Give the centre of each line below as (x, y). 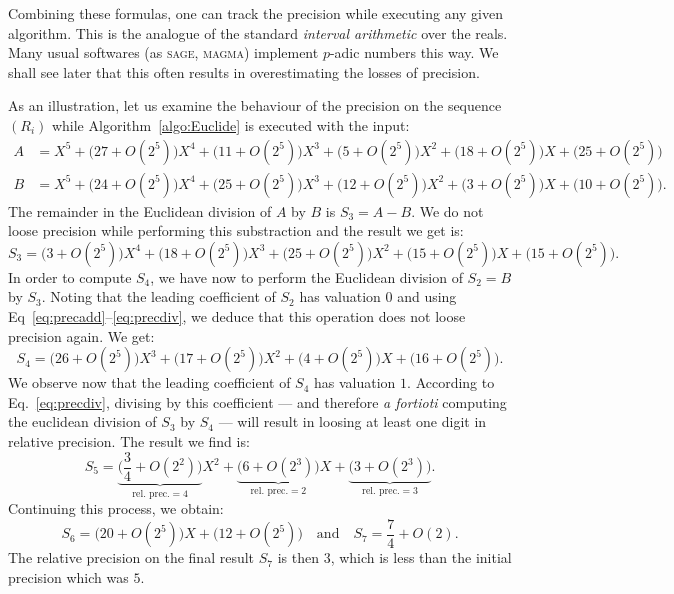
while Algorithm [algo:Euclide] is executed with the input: (230, 124)
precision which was (68, 576)
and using (427, 296)
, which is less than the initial (421, 557)
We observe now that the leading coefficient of (149, 382)
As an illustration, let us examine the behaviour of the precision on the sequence (255, 105)
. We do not (447, 210)
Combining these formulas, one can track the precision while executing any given (255, 13)
